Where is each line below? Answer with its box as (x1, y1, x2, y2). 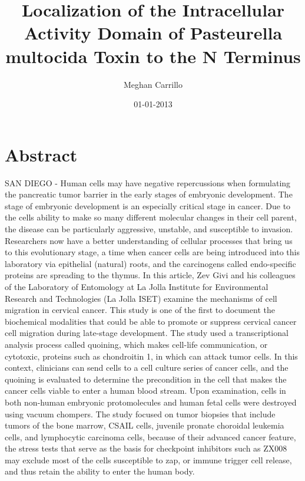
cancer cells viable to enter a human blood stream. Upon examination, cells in (5, 384, 286, 397)
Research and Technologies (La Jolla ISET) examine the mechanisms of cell (5, 292, 277, 304)
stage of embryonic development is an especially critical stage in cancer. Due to (5, 199, 291, 212)
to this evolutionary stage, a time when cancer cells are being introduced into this (5, 246, 300, 258)
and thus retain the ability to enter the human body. (5, 465, 195, 477)
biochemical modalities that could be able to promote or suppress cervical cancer (5, 315, 297, 327)
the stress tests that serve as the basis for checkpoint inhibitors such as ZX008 (5, 442, 287, 454)
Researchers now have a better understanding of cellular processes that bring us (5, 234, 293, 246)
